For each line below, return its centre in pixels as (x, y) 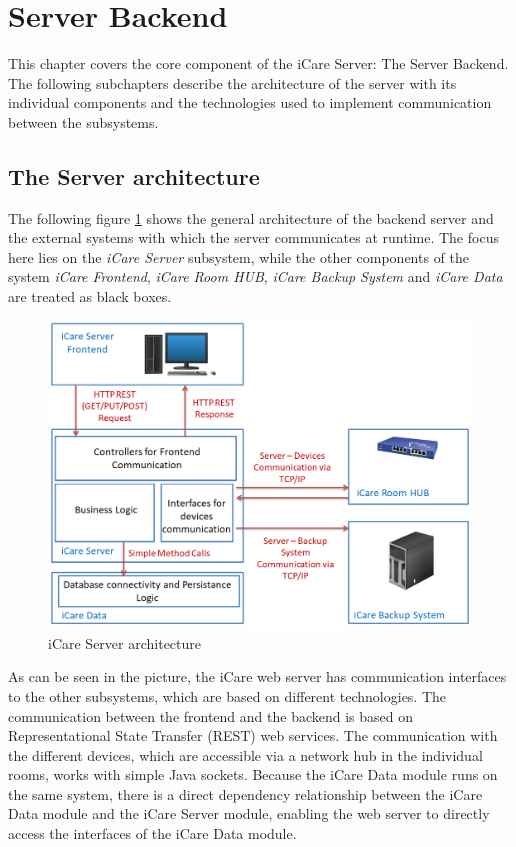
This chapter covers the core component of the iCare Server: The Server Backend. (258, 63)
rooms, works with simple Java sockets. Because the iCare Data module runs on (253, 774)
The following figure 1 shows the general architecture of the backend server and (251, 217)
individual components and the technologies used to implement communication (250, 102)
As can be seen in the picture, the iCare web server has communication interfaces (257, 676)
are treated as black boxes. (90, 296)
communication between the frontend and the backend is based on (211, 715)
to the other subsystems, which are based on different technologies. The (227, 695)
